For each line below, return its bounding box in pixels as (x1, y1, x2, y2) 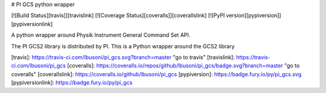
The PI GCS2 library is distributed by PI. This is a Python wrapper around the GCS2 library (11, 42, 235, 50)
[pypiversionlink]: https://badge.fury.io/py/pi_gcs (11, 79, 133, 86)
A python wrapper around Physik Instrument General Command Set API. (11, 31, 191, 39)
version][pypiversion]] (226, 12, 281, 19)
